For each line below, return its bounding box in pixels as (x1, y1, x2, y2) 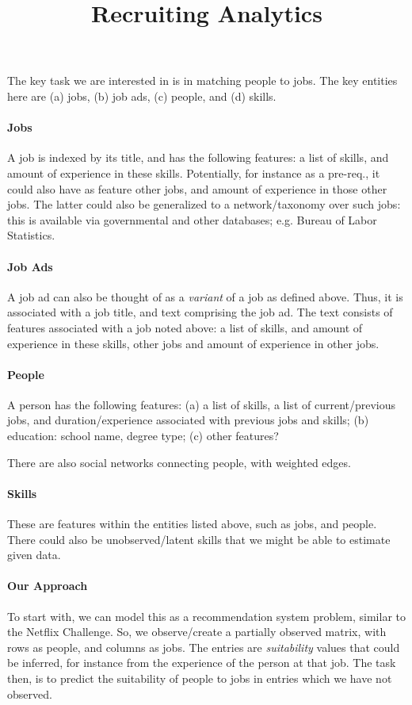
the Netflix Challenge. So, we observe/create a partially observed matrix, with (7, 623, 387, 640)
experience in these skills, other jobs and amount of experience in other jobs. (7, 335, 380, 351)
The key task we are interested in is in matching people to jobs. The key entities (7, 72, 398, 89)
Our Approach (7, 577, 88, 594)
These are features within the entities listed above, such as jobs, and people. (7, 515, 377, 532)
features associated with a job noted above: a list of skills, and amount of (7, 319, 363, 335)
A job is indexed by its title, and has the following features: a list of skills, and (7, 149, 389, 166)
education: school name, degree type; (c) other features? (7, 427, 279, 444)
